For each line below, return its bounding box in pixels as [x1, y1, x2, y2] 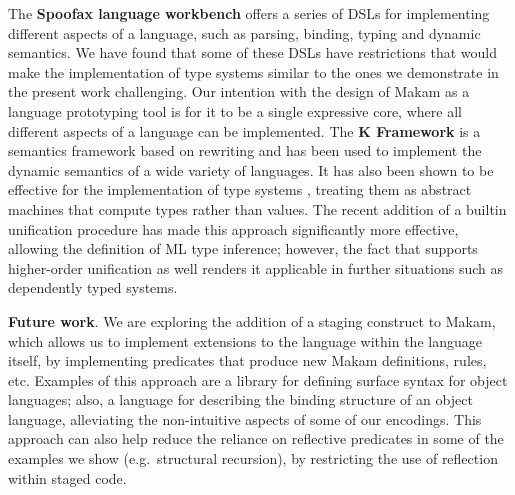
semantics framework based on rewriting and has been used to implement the [8, 140, 482, 161]
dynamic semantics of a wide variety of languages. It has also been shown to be [8, 159, 494, 180]
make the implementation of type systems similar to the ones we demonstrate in [8, 61, 499, 82]
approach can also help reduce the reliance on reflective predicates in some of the [8, 428, 504, 449]
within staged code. [8, 467, 127, 488]
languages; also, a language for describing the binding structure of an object [8, 389, 473, 410]
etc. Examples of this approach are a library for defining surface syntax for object [8, 369, 508, 390]
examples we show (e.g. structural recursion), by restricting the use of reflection [8, 448, 498, 469]
